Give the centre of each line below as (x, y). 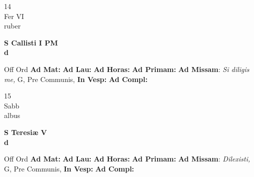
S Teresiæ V (26, 132)
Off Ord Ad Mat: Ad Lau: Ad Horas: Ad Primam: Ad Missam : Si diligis (127, 69)
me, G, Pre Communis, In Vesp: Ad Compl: (76, 79)
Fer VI (14, 16)
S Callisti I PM (31, 42)
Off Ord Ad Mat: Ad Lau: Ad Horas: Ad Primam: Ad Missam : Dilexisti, (127, 159)
